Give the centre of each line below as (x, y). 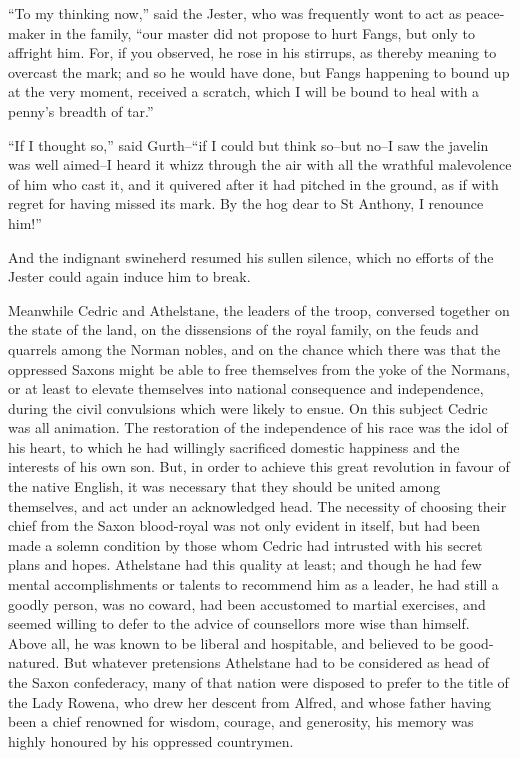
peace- (485, 13)
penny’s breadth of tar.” (81, 110)
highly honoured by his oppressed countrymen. (151, 740)
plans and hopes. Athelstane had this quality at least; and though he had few (245, 564)
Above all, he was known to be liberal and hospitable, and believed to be (231, 642)
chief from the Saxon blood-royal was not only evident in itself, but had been (244, 525)
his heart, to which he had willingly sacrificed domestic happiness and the (234, 446)
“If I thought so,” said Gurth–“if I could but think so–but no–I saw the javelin (248, 144)
